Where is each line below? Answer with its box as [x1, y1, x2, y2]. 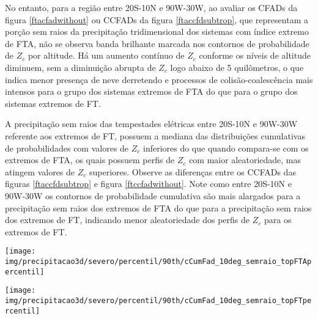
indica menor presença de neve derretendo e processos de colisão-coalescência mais [5, 73, 313, 86]
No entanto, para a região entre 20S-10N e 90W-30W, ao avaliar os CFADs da [5, 1, 298, 13]
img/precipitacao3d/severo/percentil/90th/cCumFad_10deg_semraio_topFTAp [5, 257, 312, 266]
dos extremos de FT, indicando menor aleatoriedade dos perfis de [5, 213, 250, 226]
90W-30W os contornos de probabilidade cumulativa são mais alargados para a [5, 189, 301, 202]
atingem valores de [5, 165, 75, 178]
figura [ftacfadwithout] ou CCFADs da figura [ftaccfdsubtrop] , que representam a [5, 13, 308, 26]
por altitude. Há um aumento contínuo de [28, 49, 185, 62]
